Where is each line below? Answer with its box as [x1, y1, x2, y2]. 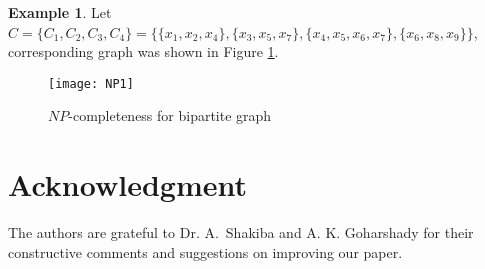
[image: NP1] [48, 76, 134, 91]
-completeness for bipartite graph [68, 105, 272, 126]
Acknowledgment [8, 164, 247, 205]
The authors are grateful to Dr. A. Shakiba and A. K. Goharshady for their [8, 222, 474, 243]
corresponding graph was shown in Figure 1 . [8, 41, 279, 62]
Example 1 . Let [8, 2, 112, 22]
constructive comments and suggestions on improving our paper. [8, 241, 403, 262]
